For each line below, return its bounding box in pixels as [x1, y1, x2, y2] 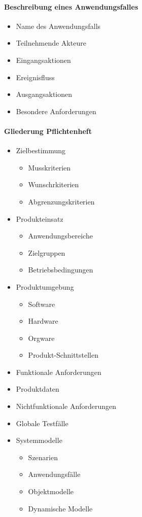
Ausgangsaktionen [16, 89, 73, 99]
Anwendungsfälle [28, 469, 81, 479]
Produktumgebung [16, 281, 74, 292]
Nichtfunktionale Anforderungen [16, 401, 117, 411]
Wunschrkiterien [28, 179, 79, 190]
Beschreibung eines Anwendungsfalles [4, 1, 138, 12]
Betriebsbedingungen [28, 264, 93, 275]
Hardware [28, 316, 58, 326]
